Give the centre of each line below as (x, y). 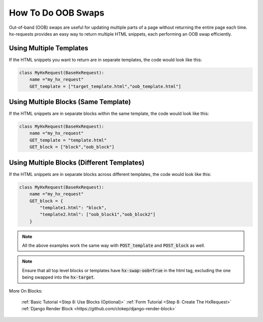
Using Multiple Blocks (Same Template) (70, 102)
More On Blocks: (26, 291)
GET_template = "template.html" (68, 140)
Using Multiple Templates (49, 48)
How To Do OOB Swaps (57, 13)
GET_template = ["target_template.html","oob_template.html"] (105, 86)
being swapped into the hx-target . (58, 277)
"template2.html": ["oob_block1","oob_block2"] (98, 215)
